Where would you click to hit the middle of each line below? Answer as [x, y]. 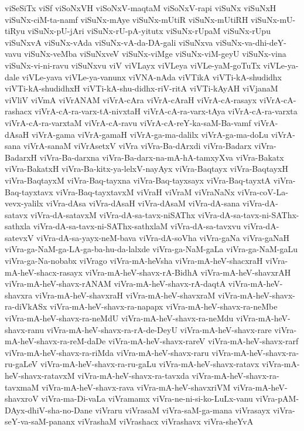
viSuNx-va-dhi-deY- [251, 42]
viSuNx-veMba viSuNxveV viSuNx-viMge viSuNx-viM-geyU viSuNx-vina [155, 54]
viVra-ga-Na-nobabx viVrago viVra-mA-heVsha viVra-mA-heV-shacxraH [134, 261]
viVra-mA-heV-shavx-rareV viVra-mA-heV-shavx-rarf [203, 341]
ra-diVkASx [26, 306]
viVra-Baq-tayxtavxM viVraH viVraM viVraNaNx [145, 191]
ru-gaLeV [21, 364]
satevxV [19, 237]
